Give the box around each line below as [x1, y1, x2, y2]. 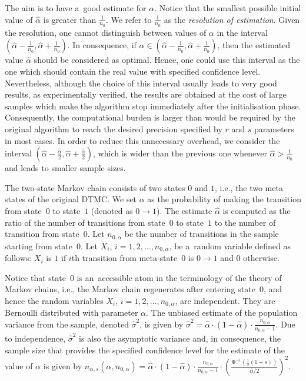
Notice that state [5, 271, 66, 283]
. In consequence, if [67, 39, 137, 51]
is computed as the [222, 204, 291, 216]
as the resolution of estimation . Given [164, 13, 300, 25]
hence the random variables [5, 294, 104, 306]
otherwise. [243, 252, 280, 264]
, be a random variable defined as [169, 239, 291, 252]
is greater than [43, 13, 97, 25]
